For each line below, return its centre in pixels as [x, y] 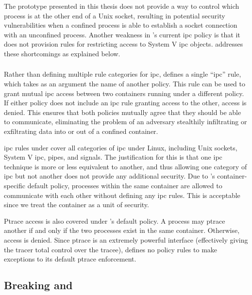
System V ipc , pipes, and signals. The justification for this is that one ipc [113, 157]
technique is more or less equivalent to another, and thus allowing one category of [126, 166]
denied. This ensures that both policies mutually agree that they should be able [123, 112]
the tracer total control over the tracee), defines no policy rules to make [111, 249]
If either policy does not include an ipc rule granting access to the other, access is [125, 103]
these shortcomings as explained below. [62, 53]
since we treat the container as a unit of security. [76, 205]
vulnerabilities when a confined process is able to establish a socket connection [121, 25]
